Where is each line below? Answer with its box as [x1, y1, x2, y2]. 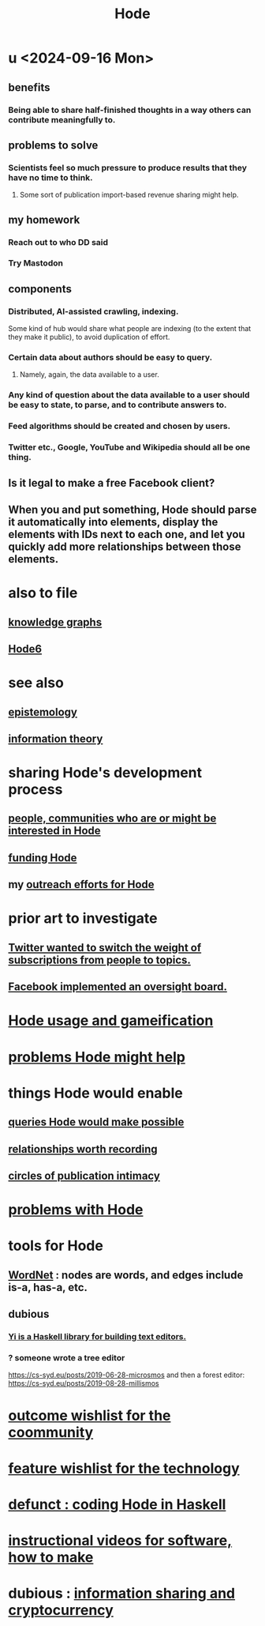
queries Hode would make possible [8, 1116, 185, 1129]
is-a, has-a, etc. [8, 1281, 88, 1294]
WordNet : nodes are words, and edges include [8, 1268, 244, 1282]
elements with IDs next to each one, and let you [8, 527, 246, 541]
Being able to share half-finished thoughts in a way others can [8, 104, 252, 115]
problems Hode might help [8, 1048, 185, 1066]
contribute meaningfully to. [8, 114, 116, 125]
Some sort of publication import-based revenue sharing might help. [19, 190, 239, 200]
